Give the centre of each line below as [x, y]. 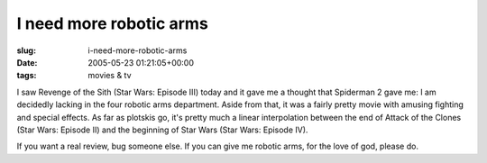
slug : [26, 50]
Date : [27, 62]
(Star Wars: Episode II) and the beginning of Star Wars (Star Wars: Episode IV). [162, 130]
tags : [27, 76]
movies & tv [110, 76]
